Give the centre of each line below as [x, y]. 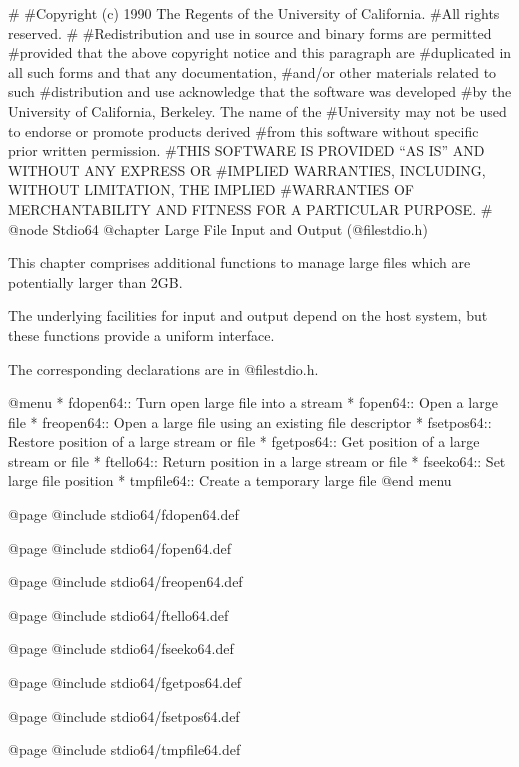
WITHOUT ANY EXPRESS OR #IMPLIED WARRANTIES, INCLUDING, [247, 169]
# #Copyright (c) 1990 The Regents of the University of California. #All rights [254, 13]
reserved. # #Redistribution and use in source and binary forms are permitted [250, 32]
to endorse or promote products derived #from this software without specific [243, 130]
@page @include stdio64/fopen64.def [119, 547]
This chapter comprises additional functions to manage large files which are [239, 262]
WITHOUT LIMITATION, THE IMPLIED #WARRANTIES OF [211, 189]
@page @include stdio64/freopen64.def [125, 581]
